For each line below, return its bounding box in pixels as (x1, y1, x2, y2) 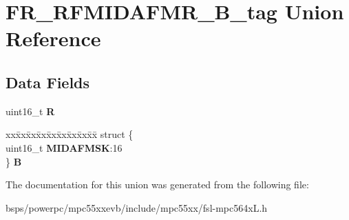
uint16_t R (6, 103, 55, 118)
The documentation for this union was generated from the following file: (6, 177, 309, 192)
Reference (6, 24, 101, 52)
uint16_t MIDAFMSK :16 (6, 140, 123, 154)
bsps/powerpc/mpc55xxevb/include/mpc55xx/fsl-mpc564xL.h (6, 200, 268, 214)
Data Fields (6, 71, 90, 92)
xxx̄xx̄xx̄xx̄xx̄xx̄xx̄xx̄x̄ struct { (6, 127, 134, 141)
